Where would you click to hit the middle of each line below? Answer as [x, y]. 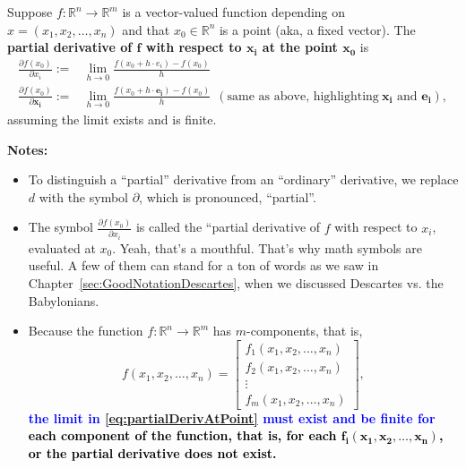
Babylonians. [64, 300]
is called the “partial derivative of [228, 227]
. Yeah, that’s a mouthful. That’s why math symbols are [267, 247]
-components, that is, [305, 331]
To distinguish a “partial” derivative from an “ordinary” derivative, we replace [243, 179]
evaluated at [62, 247]
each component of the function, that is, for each [182, 435]
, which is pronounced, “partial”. [228, 196]
